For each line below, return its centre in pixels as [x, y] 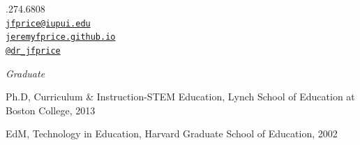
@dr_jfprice [33, 51]
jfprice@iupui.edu [48, 23]
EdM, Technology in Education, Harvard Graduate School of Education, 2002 [172, 133]
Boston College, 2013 [51, 110]
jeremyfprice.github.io [61, 37]
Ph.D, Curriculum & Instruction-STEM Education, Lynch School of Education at [180, 97]
